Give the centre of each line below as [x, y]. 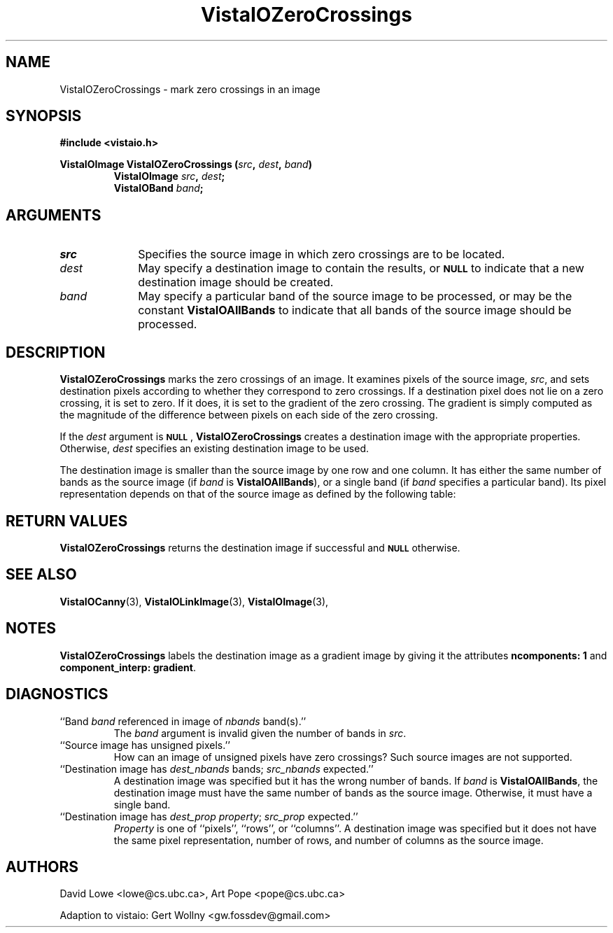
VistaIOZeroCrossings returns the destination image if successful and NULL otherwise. [260, 547]
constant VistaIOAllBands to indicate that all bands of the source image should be [355, 310]
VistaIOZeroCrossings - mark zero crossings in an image [190, 89]
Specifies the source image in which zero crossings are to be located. [322, 254]
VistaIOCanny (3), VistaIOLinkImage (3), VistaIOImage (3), [194, 601]
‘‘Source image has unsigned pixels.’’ [145, 745]
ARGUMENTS [54, 215]
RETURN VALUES [67, 521]
